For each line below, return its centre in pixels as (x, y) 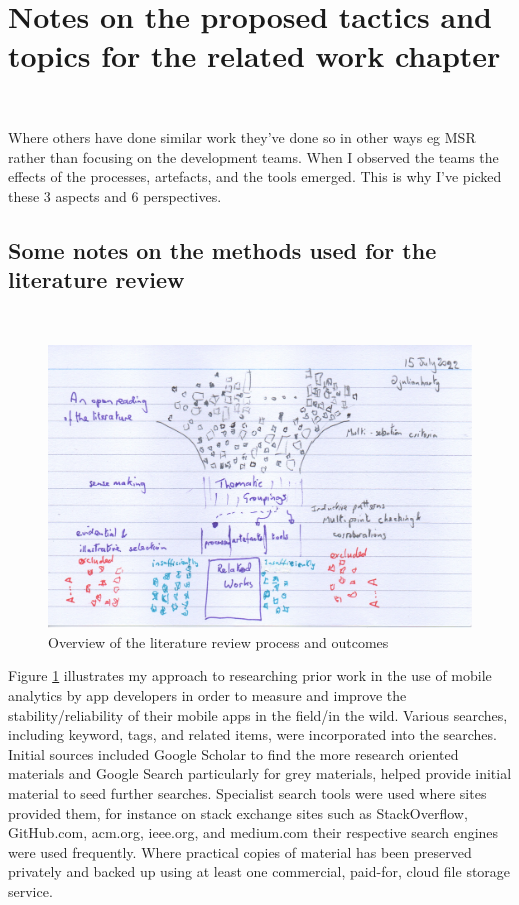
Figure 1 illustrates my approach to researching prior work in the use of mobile (250, 675)
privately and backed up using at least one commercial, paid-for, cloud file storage (259, 871)
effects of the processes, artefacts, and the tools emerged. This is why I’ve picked (255, 176)
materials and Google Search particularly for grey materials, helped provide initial (260, 773)
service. (30, 890)
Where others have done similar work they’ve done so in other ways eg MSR (242, 136)
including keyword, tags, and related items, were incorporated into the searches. (252, 734)
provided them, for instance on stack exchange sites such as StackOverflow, (238, 812)
